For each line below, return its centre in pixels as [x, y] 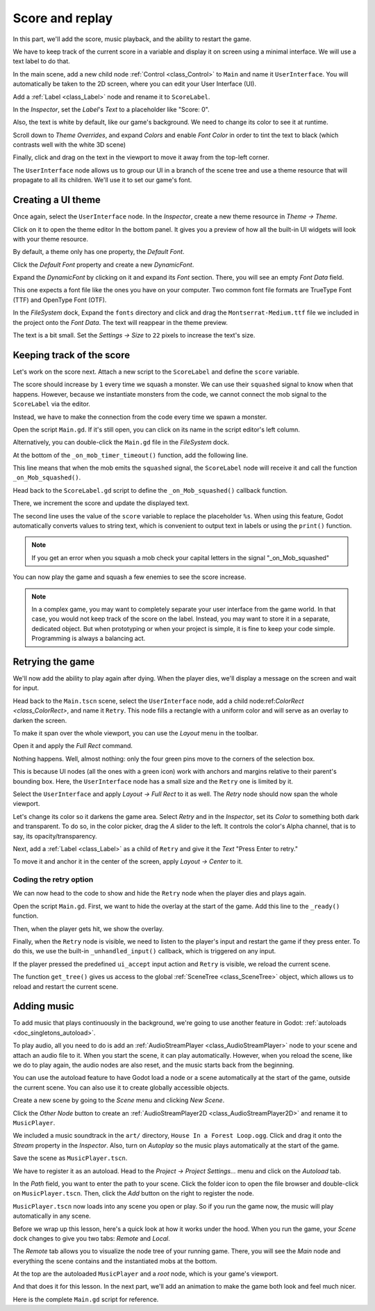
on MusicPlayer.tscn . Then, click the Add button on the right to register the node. [134, 1193]
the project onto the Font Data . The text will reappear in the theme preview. [120, 322]
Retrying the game [54, 661]
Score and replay [63, 18]
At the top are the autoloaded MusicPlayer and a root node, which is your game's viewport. [145, 1274]
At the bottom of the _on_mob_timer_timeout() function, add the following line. [130, 455]
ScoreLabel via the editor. [51, 404]
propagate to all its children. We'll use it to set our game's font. [102, 180]
